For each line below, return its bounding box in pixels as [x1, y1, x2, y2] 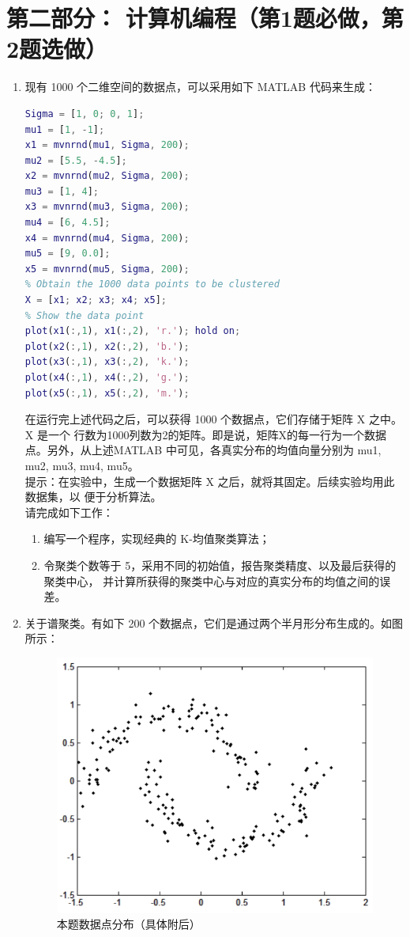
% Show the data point [24, 309, 145, 321]
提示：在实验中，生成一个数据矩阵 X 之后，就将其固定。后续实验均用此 [24, 472, 395, 489]
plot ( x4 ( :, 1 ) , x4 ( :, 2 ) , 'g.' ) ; [24, 372, 190, 383]
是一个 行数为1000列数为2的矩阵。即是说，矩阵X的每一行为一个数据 [36, 426, 387, 442]
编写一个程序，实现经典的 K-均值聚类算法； [43, 530, 270, 547]
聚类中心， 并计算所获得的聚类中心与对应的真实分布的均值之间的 [43, 572, 380, 589]
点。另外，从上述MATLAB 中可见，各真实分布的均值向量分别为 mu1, [24, 442, 382, 458]
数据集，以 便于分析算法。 [24, 488, 162, 505]
